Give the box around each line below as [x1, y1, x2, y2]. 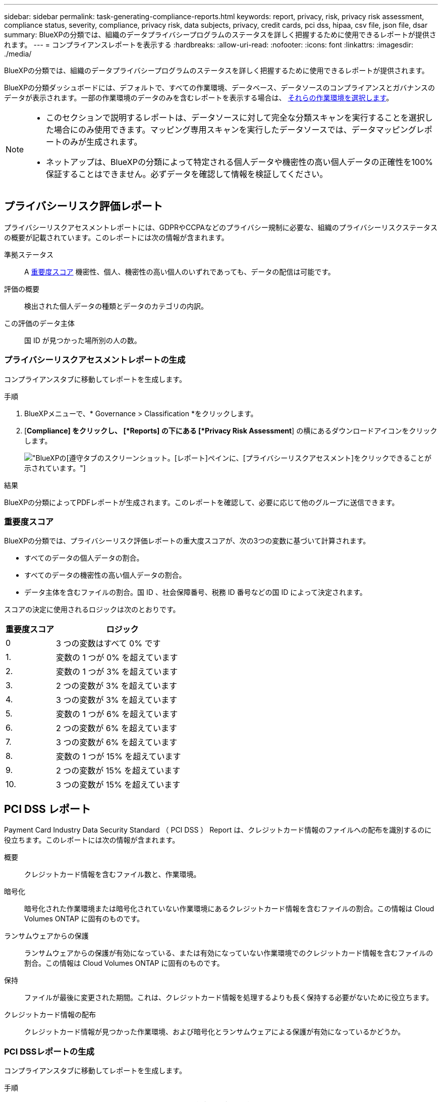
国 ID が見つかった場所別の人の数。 [24, 336, 141, 345]
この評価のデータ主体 [4, 318, 75, 327]
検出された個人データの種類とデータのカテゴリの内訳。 [24, 301, 208, 310]
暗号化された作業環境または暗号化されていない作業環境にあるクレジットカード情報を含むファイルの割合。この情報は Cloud [24, 904, 434, 913]
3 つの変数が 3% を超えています [56, 695, 178, 705]
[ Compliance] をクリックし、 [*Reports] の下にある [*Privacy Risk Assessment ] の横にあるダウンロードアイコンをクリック [24, 426, 437, 435]
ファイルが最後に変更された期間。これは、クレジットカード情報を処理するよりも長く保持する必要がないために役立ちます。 [24, 993, 433, 1002]
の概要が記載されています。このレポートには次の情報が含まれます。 [4, 233, 229, 242]
